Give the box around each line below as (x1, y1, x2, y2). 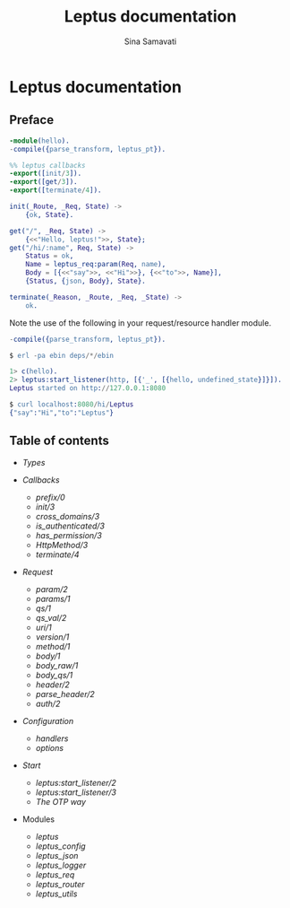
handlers (35, 733, 69, 744)
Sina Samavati (124, 36, 177, 47)
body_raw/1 (35, 659, 79, 670)
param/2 (35, 583, 69, 594)
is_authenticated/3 (35, 520, 106, 531)
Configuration (21, 715, 74, 726)
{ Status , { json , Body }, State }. (25, 276, 146, 285)
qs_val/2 (35, 612, 67, 623)
